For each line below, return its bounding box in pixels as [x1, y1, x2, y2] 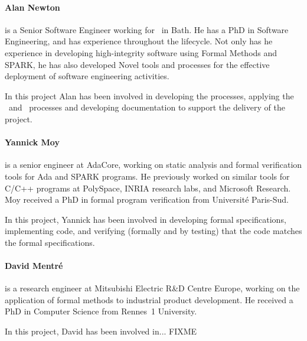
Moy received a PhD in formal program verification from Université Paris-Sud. [5, 193, 289, 206]
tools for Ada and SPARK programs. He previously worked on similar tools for [5, 170, 290, 182]
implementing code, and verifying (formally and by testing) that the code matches [5, 225, 302, 237]
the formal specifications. [5, 236, 95, 248]
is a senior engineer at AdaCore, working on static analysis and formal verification [5, 158, 302, 171]
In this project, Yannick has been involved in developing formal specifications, [5, 213, 286, 225]
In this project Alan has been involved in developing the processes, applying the [5, 89, 294, 102]
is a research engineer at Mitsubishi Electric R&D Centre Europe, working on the [5, 282, 300, 294]
